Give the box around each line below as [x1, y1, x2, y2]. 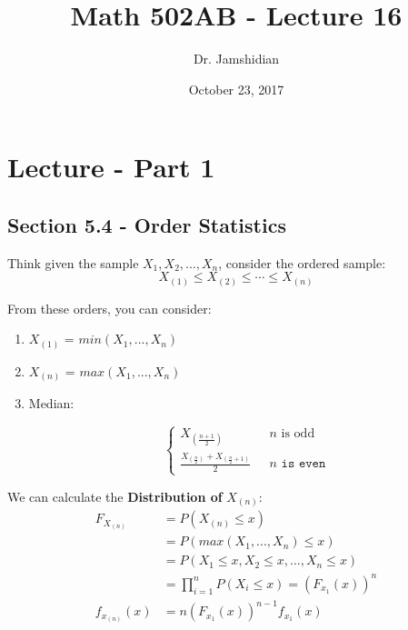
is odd [281, 427, 315, 441]
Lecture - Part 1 [7, 148, 215, 185]
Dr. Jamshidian [193, 49, 280, 68]
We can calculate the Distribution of [7, 486, 223, 505]
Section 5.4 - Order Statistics [7, 210, 286, 238]
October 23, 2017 [188, 79, 284, 98]
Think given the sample [7, 253, 139, 272]
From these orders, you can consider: [7, 298, 212, 317]
